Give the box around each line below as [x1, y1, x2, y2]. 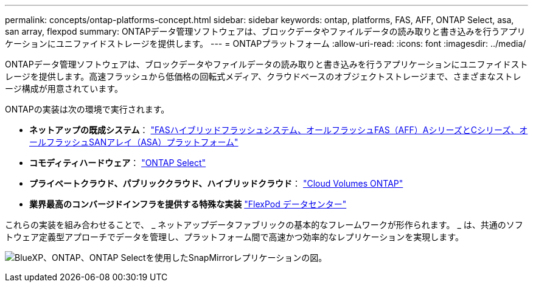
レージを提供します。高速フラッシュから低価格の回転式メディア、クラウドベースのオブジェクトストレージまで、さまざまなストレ [5, 71, 521, 81]
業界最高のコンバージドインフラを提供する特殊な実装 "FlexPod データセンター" [29, 199, 347, 209]
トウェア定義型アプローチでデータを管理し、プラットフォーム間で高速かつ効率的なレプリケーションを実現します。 [5, 232, 464, 242]
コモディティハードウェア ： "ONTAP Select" [29, 157, 206, 168]
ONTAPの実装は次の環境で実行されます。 [5, 104, 170, 114]
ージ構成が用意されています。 [5, 83, 123, 94]
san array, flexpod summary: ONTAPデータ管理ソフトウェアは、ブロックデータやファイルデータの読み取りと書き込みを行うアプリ [5, 26, 526, 36]
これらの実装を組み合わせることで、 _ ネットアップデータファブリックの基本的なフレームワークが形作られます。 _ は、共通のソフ [5, 220, 523, 230]
